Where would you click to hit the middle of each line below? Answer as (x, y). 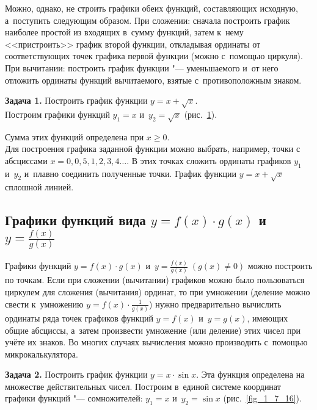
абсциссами (26, 160)
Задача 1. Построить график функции (76, 100)
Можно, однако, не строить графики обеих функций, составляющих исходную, (151, 8)
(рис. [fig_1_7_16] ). (262, 398)
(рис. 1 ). (201, 114)
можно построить (280, 266)
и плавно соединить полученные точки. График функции (130, 173)
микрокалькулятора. (42, 354)
